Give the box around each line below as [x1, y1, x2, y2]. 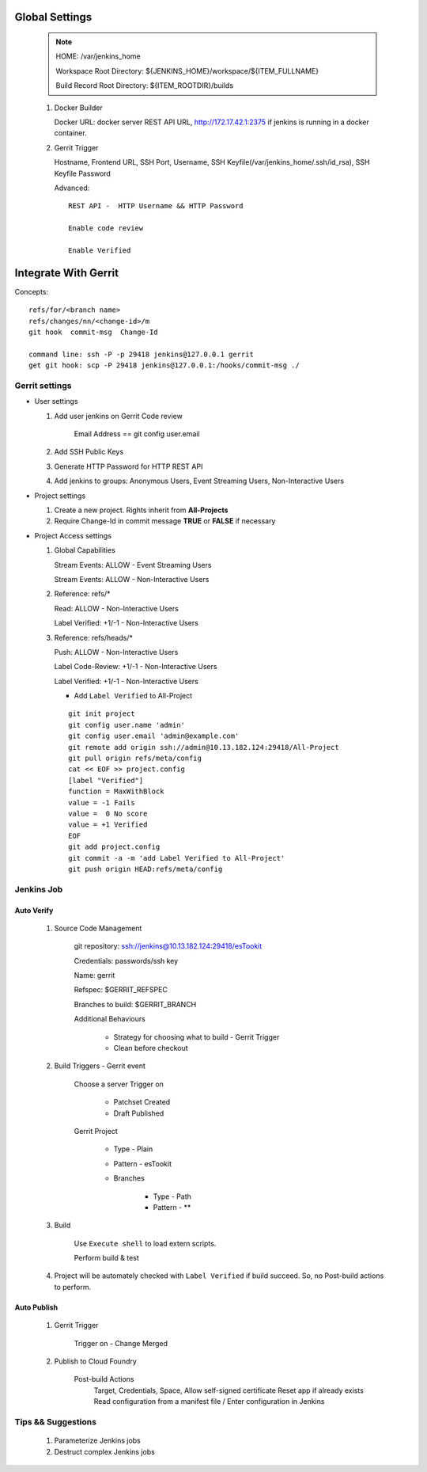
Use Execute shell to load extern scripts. [74, 1238, 217, 1248]
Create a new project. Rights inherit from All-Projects [54, 505, 229, 515]
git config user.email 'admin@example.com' [68, 732, 240, 740]
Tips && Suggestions [14, 1416, 96, 1427]
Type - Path [153, 1192, 191, 1201]
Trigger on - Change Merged [74, 1338, 168, 1348]
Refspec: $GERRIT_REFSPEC [74, 985, 168, 995]
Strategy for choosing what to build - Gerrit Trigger [113, 1032, 280, 1041]
